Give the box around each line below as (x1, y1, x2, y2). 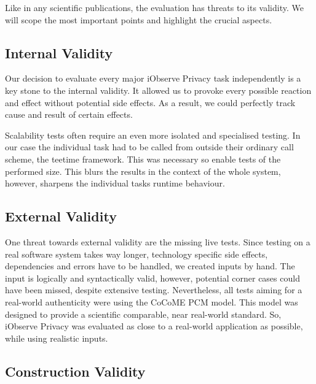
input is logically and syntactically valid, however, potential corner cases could (5, 271, 300, 284)
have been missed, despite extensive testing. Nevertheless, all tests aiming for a (5, 283, 302, 296)
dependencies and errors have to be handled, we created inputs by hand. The (5, 259, 295, 272)
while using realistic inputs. (5, 331, 108, 344)
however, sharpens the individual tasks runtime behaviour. (5, 177, 225, 190)
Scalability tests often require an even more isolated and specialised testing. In (5, 128, 301, 141)
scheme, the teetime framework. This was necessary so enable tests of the (5, 152, 281, 165)
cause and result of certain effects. (5, 108, 133, 121)
